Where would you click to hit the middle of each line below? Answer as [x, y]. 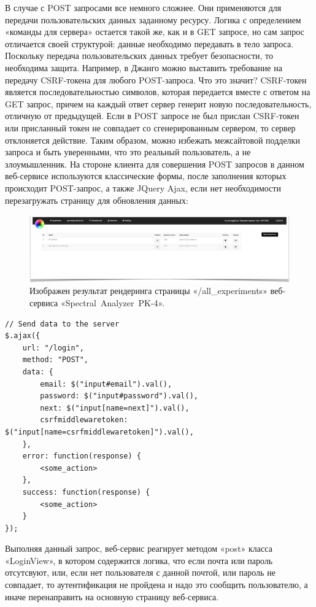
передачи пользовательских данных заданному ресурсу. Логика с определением [153, 19]
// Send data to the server [62, 324]
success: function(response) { [86, 492]
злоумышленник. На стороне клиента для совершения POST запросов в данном [155, 164]
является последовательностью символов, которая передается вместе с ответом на [158, 92]
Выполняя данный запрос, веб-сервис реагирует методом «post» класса [139, 548]
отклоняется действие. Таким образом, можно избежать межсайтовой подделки [152, 140]
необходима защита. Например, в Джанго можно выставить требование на [144, 67]
